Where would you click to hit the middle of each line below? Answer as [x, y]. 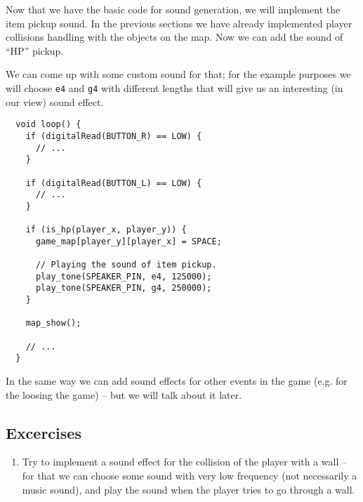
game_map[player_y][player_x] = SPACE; [128, 241]
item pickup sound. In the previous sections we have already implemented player [179, 23]
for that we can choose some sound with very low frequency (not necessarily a [190, 475]
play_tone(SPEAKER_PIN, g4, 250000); [124, 288]
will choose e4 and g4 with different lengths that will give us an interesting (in [174, 87]
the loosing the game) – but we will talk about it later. [124, 394]
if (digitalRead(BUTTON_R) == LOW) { [114, 136]
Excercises [44, 432]
